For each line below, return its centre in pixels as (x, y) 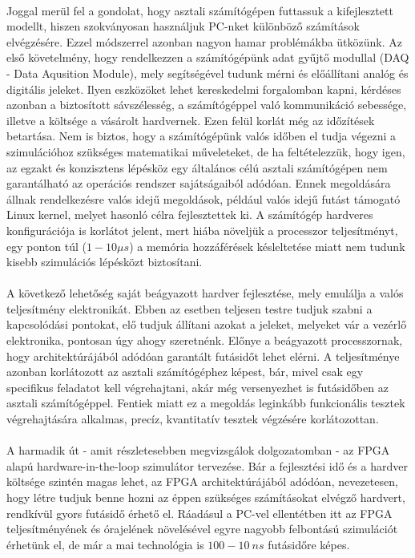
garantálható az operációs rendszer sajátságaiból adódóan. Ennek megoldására (199, 183)
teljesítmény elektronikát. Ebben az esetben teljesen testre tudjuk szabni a (189, 308)
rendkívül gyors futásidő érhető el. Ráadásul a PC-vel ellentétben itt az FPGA (199, 513)
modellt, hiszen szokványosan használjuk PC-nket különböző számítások (183, 26)
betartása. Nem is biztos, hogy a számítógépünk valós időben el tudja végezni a (201, 136)
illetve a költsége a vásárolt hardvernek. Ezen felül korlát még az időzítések (191, 120)
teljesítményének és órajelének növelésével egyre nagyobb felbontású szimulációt (202, 529)
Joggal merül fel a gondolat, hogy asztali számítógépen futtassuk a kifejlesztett (200, 10)
